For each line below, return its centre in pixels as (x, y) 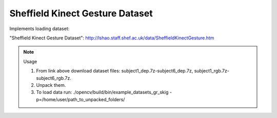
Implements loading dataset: (39, 29)
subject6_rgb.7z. (54, 78)
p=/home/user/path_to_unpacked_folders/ (81, 99)
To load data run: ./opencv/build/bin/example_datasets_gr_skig (102, 92)
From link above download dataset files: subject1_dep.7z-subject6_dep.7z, (115, 71)
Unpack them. (51, 85)
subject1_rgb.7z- (212, 71)
